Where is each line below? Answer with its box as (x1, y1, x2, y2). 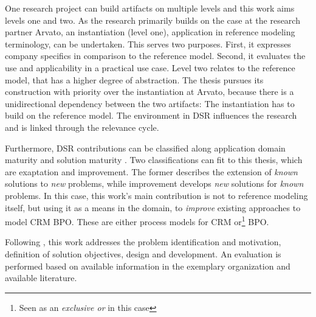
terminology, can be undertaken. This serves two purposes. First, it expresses (5, 37, 291, 50)
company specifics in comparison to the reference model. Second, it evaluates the (5, 49, 306, 62)
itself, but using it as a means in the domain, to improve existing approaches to (5, 201, 301, 214)
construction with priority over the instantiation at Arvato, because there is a (5, 85, 294, 98)
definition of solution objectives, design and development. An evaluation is (5, 247, 281, 260)
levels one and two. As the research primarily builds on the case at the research (5, 13, 300, 26)
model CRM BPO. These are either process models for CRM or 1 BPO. (5, 214, 269, 228)
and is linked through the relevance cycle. (5, 120, 159, 133)
